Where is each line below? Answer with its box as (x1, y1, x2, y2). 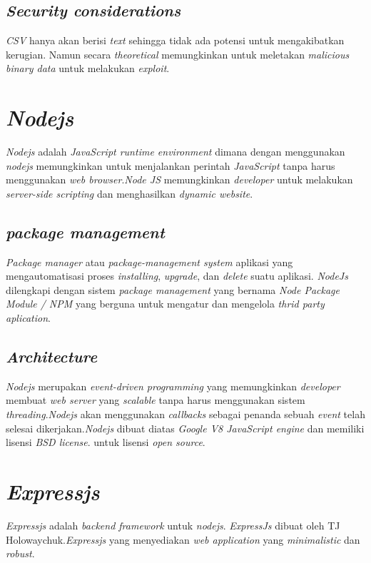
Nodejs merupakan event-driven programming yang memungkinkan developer (6, 378, 340, 393)
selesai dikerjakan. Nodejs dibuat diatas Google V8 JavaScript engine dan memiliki (6, 420, 365, 435)
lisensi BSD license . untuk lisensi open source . (6, 435, 205, 450)
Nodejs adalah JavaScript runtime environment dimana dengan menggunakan (6, 144, 345, 159)
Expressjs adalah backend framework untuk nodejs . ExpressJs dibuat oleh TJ (6, 517, 340, 532)
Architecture (6, 345, 98, 367)
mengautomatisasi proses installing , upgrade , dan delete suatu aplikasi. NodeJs (6, 268, 348, 283)
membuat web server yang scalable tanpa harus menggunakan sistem (6, 392, 305, 407)
